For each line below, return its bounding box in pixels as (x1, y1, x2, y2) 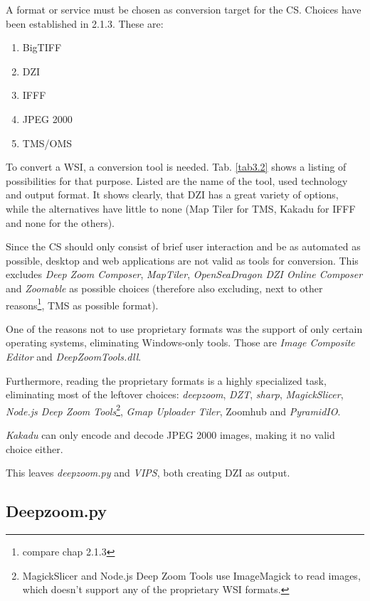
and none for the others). (6, 215, 115, 230)
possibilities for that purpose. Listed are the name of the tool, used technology (6, 173, 348, 188)
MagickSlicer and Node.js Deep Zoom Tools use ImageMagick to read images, (22, 568, 361, 583)
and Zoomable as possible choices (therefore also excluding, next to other (6, 280, 323, 295)
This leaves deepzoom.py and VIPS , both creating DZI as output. (6, 465, 290, 480)
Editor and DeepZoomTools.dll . (6, 349, 142, 363)
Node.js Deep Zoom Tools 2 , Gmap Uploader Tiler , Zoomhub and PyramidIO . (6, 401, 341, 418)
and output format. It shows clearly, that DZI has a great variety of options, (6, 187, 339, 202)
